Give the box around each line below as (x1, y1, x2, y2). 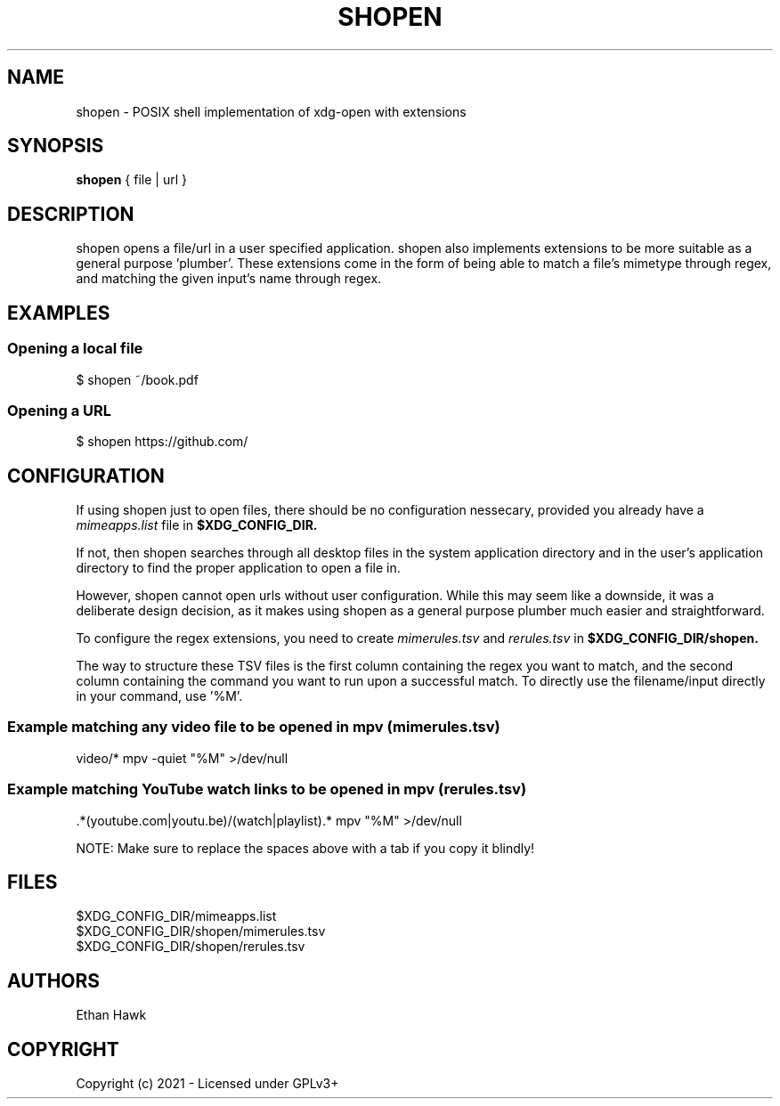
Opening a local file (7, 339, 143, 358)
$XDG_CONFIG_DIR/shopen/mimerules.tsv (76, 923, 326, 939)
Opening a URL (7, 401, 112, 419)
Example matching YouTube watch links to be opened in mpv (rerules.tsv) (7, 780, 527, 799)
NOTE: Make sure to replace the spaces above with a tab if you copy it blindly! (76, 840, 535, 856)
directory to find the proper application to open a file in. (76, 560, 401, 576)
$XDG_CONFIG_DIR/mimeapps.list (76, 908, 277, 924)
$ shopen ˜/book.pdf (76, 371, 199, 387)
